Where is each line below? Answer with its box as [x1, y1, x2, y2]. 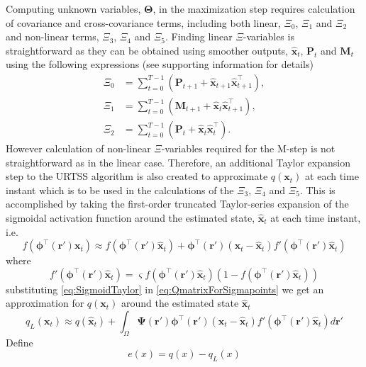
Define [6, 334, 33, 349]
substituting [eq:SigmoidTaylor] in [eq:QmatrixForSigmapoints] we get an [6, 281, 324, 296]
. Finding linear [165, 29, 233, 44]
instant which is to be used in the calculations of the [6, 182, 234, 197]
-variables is [243, 29, 294, 44]
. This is [299, 182, 335, 197]
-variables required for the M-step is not [161, 141, 335, 156]
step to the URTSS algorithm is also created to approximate [6, 169, 268, 183]
